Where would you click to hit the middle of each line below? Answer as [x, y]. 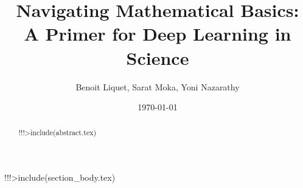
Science [158, 57]
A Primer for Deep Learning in [158, 34]
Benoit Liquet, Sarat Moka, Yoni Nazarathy [158, 86]
